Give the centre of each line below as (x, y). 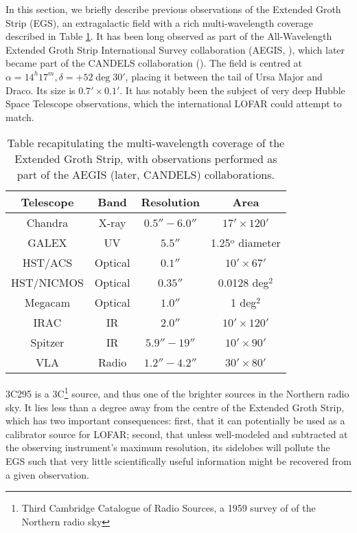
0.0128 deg (243, 283)
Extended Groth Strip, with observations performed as (146, 159)
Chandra (47, 223)
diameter (260, 243)
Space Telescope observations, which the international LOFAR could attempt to (174, 104)
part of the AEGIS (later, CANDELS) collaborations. (146, 175)
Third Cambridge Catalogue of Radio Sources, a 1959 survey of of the (169, 508)
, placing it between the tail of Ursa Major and (224, 76)
